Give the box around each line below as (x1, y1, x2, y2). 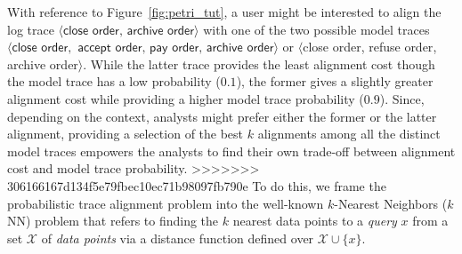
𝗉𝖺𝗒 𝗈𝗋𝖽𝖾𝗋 (150, 42, 199, 55)
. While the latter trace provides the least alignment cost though (83, 54, 435, 73)
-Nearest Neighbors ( (334, 194, 448, 212)
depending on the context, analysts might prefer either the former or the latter (7, 107, 437, 125)
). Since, (379, 89, 425, 107)
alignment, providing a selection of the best (7, 124, 244, 143)
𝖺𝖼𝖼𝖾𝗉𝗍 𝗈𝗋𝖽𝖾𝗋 (77, 42, 142, 55)
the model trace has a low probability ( (7, 72, 221, 91)
